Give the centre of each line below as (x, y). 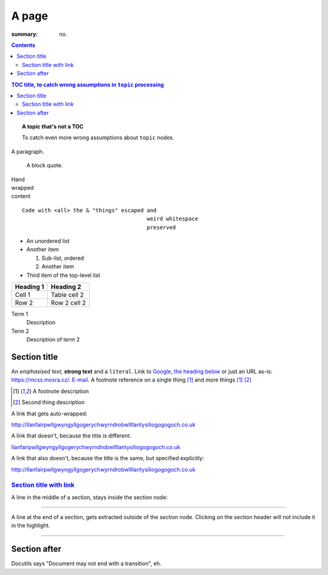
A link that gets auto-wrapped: (49, 413)
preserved (161, 227)
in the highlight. (31, 526)
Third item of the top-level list (63, 275)
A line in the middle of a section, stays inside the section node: (90, 497)
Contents (23, 45)
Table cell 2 (67, 294)
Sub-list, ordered (63, 258)
